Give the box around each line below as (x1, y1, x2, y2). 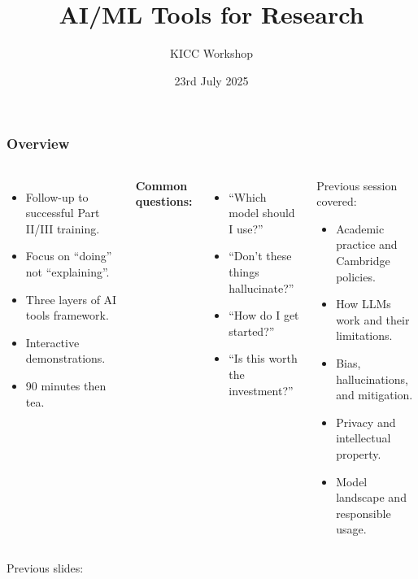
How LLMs (336, 295, 391, 312)
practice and (336, 236, 398, 253)
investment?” (229, 381, 294, 398)
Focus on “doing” (25, 247, 112, 264)
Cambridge (336, 251, 390, 268)
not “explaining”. (25, 263, 110, 280)
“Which (229, 188, 267, 205)
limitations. (336, 327, 393, 344)
